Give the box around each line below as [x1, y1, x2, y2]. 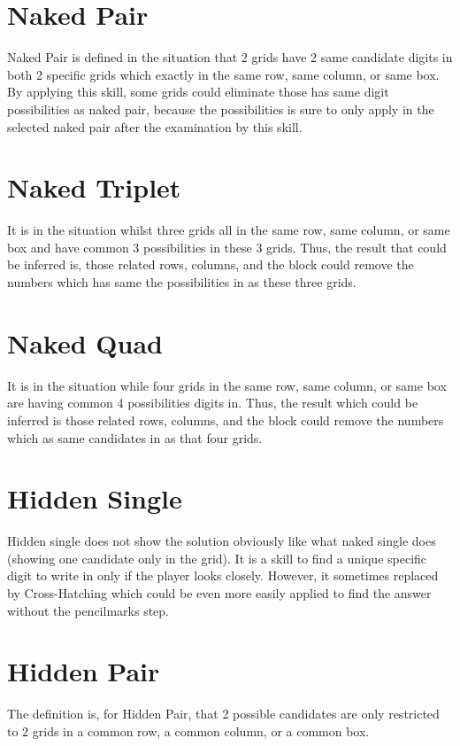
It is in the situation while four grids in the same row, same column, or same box [7, 376, 447, 394]
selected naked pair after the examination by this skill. [7, 117, 303, 136]
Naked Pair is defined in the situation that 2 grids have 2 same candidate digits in [7, 48, 453, 66]
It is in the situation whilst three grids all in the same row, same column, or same [7, 221, 450, 239]
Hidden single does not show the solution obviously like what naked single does [7, 532, 436, 550]
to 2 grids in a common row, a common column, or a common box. [7, 721, 370, 740]
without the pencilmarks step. [7, 601, 169, 619]
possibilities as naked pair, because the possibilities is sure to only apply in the [7, 99, 434, 118]
